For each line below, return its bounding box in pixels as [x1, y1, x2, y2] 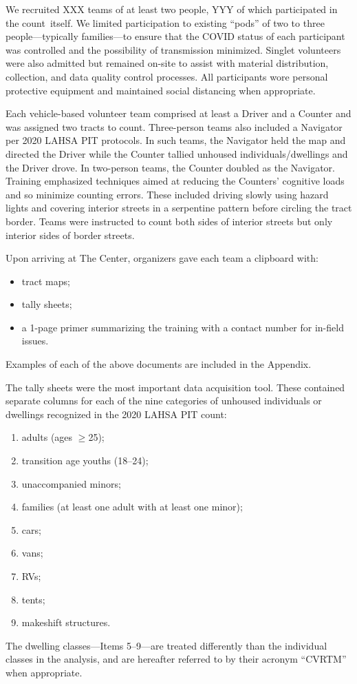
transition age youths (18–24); [21, 453, 149, 468]
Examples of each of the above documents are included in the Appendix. [6, 357, 312, 371]
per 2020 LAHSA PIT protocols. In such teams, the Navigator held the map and [6, 133, 346, 147]
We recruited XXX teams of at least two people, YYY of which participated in [6, 2, 338, 16]
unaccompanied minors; [21, 476, 121, 490]
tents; [21, 592, 45, 606]
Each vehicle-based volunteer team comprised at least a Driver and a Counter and [6, 106, 351, 121]
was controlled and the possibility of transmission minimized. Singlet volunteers [6, 42, 341, 56]
